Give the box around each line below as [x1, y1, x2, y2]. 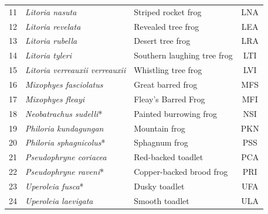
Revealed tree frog [134, 20, 199, 32]
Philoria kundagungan [25, 122, 104, 134]
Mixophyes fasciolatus [25, 78, 103, 90]
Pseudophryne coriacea [25, 151, 107, 163]
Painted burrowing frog [134, 107, 218, 119]
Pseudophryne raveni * [25, 165, 104, 178]
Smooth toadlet [134, 194, 189, 206]
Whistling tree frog [134, 64, 202, 76]
